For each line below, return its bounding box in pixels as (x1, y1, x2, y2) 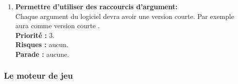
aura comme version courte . (15, 20, 100, 31)
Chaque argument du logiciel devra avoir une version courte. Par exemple (15, 11, 234, 21)
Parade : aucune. (15, 49, 69, 59)
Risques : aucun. (15, 39, 68, 50)
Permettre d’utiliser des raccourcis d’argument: (15, 1, 178, 11)
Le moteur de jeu (4, 69, 73, 82)
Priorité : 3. (15, 30, 55, 40)
